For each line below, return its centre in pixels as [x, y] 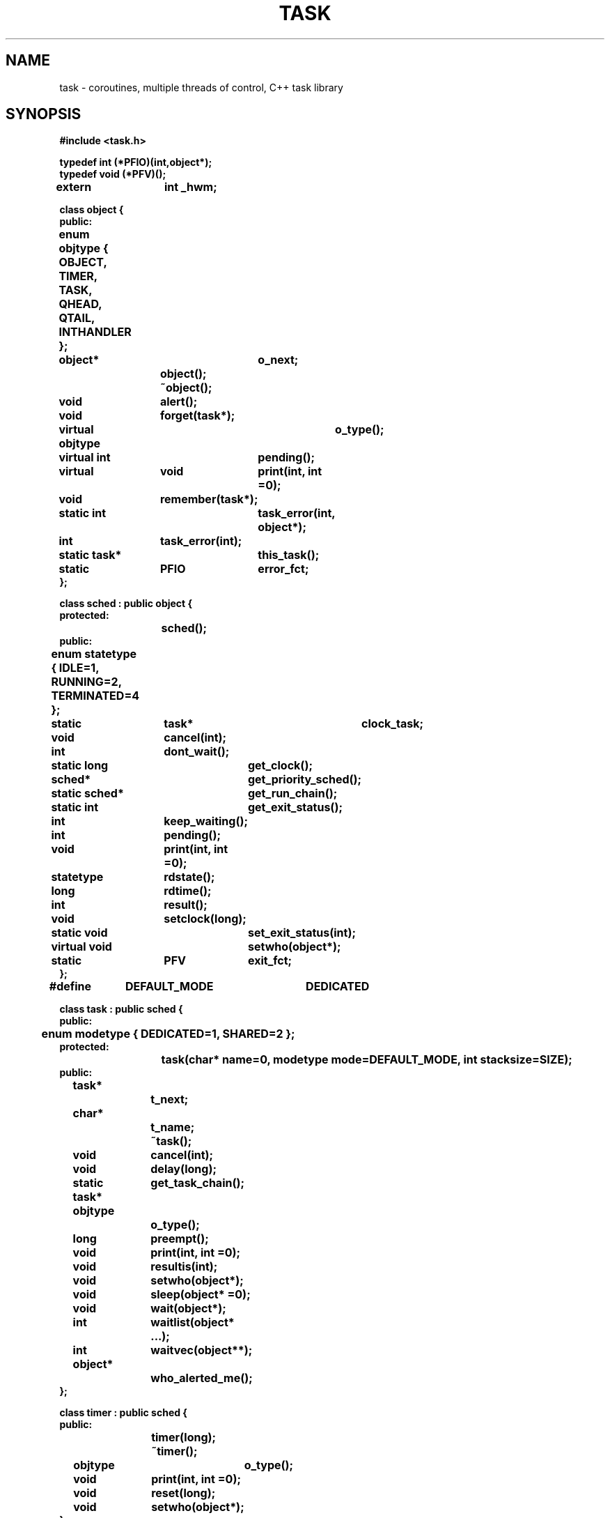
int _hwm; [190, 187]
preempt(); [180, 1239]
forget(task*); [197, 416]
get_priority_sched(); [305, 780]
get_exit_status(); [295, 807]
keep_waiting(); [206, 821]
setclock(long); [205, 919]
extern [74, 187]
